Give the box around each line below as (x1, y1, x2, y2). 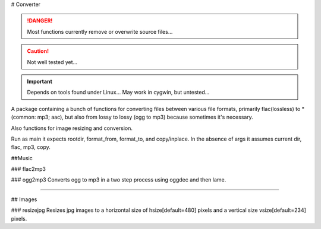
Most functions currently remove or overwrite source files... (27, 28, 173, 35)
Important (27, 78, 53, 85)
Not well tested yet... (27, 58, 78, 65)
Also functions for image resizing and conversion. (11, 125, 133, 132)
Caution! (27, 47, 49, 55)
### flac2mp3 (11, 166, 46, 173)
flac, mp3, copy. (11, 144, 51, 151)
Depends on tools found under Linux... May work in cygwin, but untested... (27, 89, 210, 96)
